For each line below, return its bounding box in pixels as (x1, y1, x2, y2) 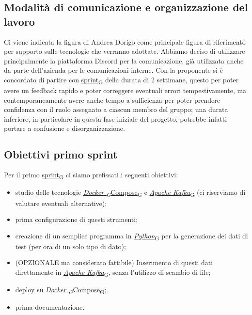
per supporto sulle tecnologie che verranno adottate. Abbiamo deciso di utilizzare (4, 46, 245, 56)
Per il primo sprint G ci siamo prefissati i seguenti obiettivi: (4, 170, 178, 181)
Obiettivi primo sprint (4, 147, 118, 162)
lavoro (4, 14, 35, 29)
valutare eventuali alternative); (15, 198, 107, 208)
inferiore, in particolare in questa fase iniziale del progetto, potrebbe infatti (4, 113, 227, 124)
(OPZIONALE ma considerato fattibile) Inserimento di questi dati (15, 257, 213, 268)
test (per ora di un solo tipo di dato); (15, 241, 126, 251)
